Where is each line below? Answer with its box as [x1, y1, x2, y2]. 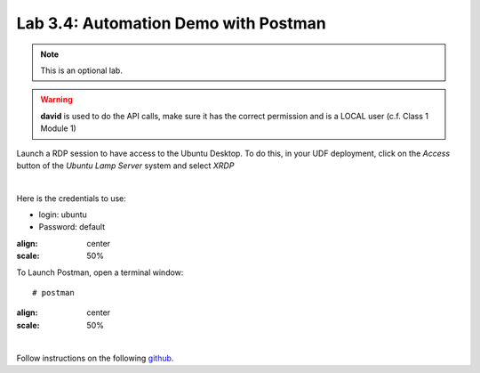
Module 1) [40, 123, 77, 134]
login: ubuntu [38, 209, 88, 220]
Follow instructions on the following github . [16, 353, 174, 363]
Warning [40, 94, 73, 105]
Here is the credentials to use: [16, 192, 126, 204]
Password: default [38, 222, 106, 232]
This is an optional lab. [40, 65, 124, 76]
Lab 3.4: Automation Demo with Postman [16, 13, 326, 33]
